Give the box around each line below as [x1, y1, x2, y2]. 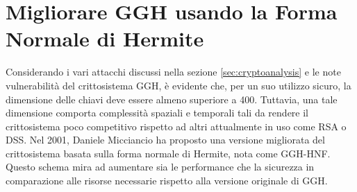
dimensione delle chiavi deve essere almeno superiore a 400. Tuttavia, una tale [6, 91, 338, 106]
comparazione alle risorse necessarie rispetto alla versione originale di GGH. [6, 173, 328, 188]
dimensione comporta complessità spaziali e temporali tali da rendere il [6, 105, 309, 120]
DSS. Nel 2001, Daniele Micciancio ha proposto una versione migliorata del [6, 132, 325, 147]
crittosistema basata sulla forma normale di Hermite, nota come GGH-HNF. [6, 146, 331, 160]
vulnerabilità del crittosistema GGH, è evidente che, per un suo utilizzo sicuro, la [6, 78, 351, 92]
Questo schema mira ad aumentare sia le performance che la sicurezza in [6, 159, 315, 174]
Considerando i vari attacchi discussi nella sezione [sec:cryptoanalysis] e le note [6, 64, 341, 79]
